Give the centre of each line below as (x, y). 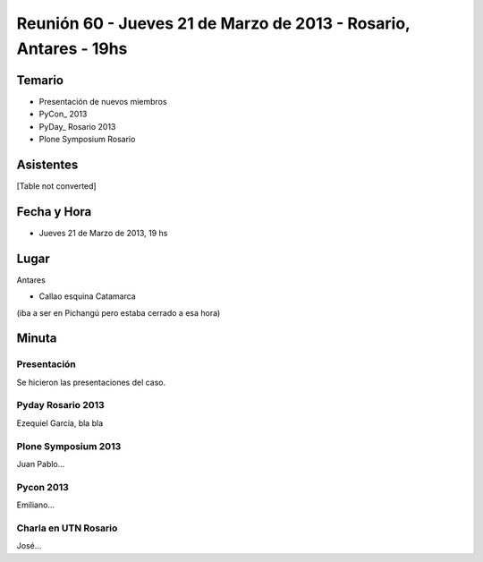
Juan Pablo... (41, 464)
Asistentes (47, 164)
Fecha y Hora (54, 212)
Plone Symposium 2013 (69, 446)
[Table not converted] (57, 186)
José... (29, 546)
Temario (40, 80)
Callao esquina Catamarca (87, 296)
